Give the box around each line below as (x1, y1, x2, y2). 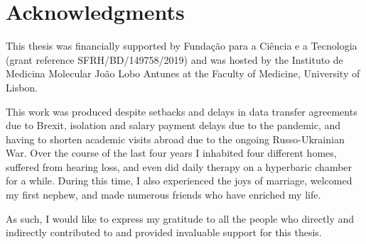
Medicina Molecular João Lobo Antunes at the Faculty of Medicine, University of (6, 66, 360, 81)
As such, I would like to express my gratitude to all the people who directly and (6, 211, 355, 226)
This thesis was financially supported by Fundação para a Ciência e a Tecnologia (6, 38, 357, 53)
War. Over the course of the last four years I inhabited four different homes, (6, 145, 337, 160)
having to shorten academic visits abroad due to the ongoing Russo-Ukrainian (6, 131, 345, 146)
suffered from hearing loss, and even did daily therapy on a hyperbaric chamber (6, 159, 352, 174)
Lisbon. (6, 79, 38, 94)
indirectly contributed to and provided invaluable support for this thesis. (6, 225, 322, 240)
